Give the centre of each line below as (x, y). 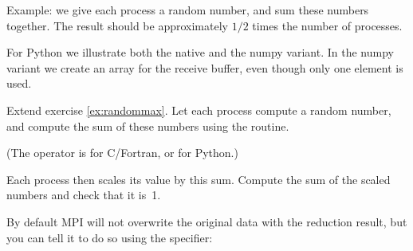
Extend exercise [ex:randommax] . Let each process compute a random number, (199, 110)
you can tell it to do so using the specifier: (110, 237)
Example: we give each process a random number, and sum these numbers (188, 10)
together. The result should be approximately (117, 25)
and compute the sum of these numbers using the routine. (148, 125)
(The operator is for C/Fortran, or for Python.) (122, 153)
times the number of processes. (327, 25)
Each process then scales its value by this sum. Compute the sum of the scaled (199, 179)
